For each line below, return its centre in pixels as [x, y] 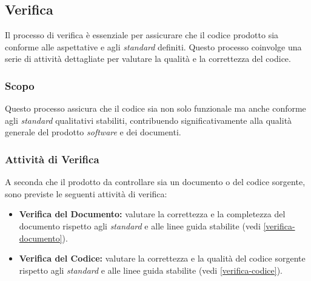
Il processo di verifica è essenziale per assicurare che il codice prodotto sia [142, 35]
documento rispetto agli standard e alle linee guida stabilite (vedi [140, 225]
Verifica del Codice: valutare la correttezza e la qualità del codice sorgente [162, 258]
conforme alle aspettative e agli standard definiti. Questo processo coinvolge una [153, 46]
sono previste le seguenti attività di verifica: [86, 193]
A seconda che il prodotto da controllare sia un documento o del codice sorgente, [155, 182]
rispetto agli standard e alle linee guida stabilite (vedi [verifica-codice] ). [151, 270]
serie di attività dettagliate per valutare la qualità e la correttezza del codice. [148, 59]
